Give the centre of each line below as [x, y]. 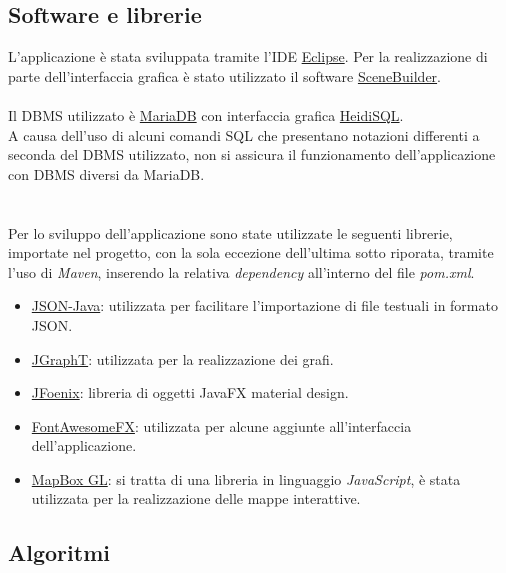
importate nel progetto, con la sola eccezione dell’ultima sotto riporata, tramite [251, 252]
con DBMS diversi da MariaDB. [106, 173]
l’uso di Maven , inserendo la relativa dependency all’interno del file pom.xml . [241, 271]
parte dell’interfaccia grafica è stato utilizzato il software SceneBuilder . [224, 75]
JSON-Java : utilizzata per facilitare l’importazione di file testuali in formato [264, 305]
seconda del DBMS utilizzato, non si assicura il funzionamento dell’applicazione [252, 154]
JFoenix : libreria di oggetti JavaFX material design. [190, 392]
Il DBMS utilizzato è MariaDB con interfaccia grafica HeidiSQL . [206, 114]
